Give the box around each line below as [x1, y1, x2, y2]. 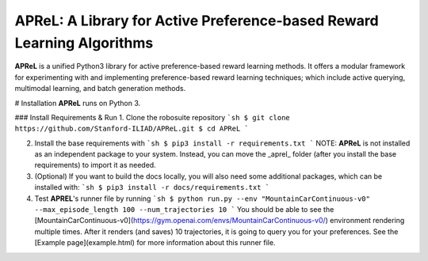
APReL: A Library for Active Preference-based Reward [14, 12, 380, 29]
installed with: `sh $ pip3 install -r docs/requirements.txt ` [34, 183, 270, 192]
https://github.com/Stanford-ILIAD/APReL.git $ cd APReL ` [14, 124, 250, 134]
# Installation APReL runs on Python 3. [14, 98, 141, 108]
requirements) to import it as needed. [34, 161, 156, 170]
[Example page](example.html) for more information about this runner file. [34, 238, 276, 248]
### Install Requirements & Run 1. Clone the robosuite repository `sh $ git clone [14, 112, 291, 122]
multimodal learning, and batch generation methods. [14, 84, 186, 93]
